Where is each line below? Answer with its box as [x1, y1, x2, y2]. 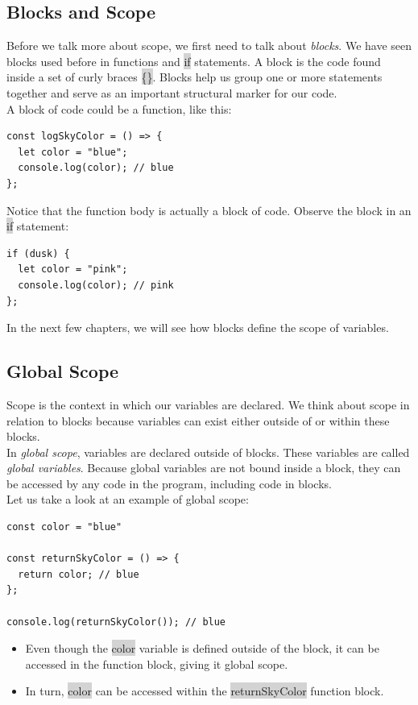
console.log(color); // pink [18, 279, 174, 291]
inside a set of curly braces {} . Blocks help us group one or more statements [6, 68, 383, 85]
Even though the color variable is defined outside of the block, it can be [25, 640, 379, 657]
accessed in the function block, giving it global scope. [25, 655, 288, 672]
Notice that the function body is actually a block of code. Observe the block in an [6, 201, 412, 218]
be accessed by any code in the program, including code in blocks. [6, 475, 332, 491]
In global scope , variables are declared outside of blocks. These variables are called [6, 443, 410, 460]
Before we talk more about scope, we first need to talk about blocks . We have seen [6, 37, 412, 54]
